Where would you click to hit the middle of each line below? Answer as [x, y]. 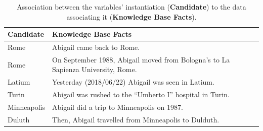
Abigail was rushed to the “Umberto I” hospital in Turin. [141, 94]
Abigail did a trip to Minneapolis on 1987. [118, 107]
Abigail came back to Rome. [96, 47]
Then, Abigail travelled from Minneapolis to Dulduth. [136, 119]
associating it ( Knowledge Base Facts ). [131, 16]
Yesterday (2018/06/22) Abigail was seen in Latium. [133, 82]
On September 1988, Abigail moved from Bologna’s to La [141, 59]
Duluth [19, 119]
